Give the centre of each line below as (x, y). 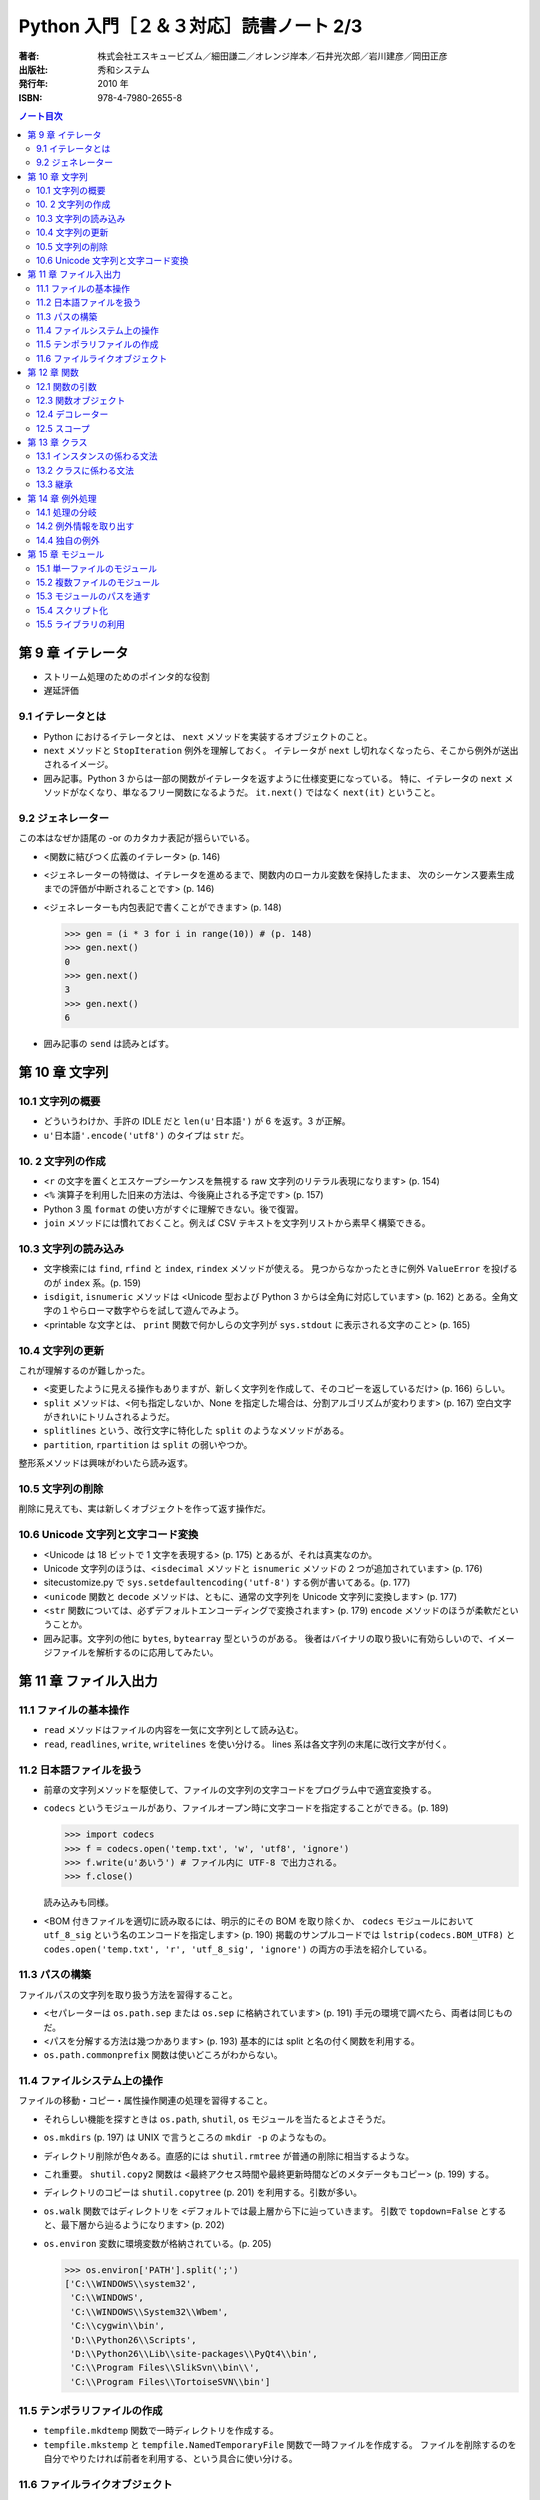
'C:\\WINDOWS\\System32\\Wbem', (149, 2311)
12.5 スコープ (63, 428)
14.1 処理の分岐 (66, 512)
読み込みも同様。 (78, 1902)
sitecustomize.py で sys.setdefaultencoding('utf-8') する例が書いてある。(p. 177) (227, 1582)
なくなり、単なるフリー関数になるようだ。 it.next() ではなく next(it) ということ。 (259, 792)
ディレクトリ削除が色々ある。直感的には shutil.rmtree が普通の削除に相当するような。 (229, 2156)
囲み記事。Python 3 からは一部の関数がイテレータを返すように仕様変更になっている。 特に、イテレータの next (272, 778)
